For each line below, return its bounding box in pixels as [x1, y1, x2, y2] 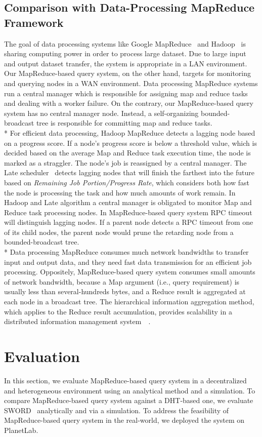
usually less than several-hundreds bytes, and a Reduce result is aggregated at [4, 286, 246, 297]
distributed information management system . [4, 316, 151, 327]
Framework [4, 14, 64, 30]
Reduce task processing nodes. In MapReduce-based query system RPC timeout [4, 207, 252, 217]
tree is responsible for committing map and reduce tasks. [36, 117, 212, 128]
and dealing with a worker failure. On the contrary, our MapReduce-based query [4, 98, 253, 108]
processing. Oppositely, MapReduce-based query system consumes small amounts [4, 266, 255, 277]
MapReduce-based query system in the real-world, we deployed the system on [4, 415, 245, 425]
